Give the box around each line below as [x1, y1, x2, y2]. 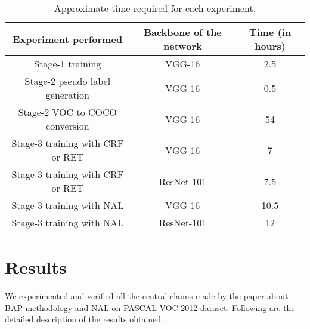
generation [45, 88, 89, 102]
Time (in [249, 25, 292, 39]
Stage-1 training [34, 57, 101, 70]
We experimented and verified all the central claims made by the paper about [5, 290, 289, 302]
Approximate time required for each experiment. [54, 1, 256, 15]
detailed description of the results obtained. [5, 313, 163, 325]
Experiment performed [13, 32, 123, 46]
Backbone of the [143, 25, 222, 39]
